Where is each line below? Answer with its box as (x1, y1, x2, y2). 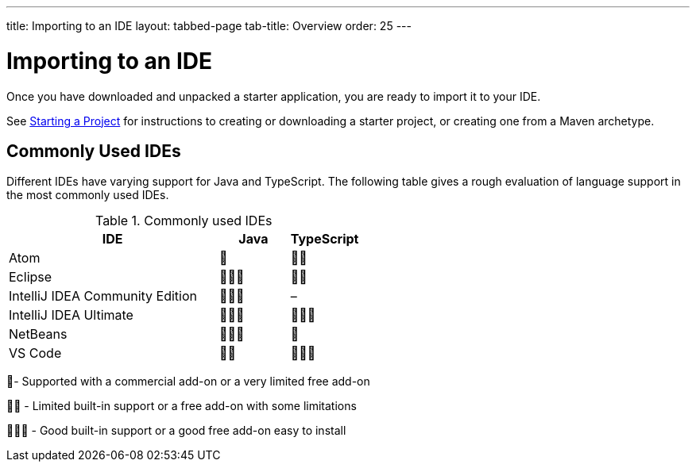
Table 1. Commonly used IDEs (95, 213, 273, 229)
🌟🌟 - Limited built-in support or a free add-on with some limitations (6, 399, 357, 413)
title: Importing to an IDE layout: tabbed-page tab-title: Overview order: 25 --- (6, 19, 412, 33)
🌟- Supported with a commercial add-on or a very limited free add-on (6, 374, 370, 389)
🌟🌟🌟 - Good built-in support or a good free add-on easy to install (6, 424, 346, 438)
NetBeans (9, 326, 68, 343)
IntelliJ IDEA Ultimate (9, 307, 133, 324)
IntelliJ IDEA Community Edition (9, 288, 197, 305)
